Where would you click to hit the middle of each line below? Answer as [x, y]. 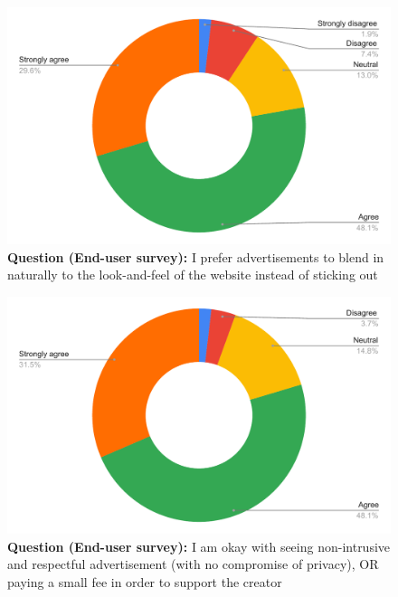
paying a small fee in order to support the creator [145, 581]
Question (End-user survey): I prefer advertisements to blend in [196, 256]
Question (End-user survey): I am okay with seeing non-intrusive [199, 546]
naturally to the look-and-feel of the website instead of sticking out [193, 275]
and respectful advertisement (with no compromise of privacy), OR [193, 564]
